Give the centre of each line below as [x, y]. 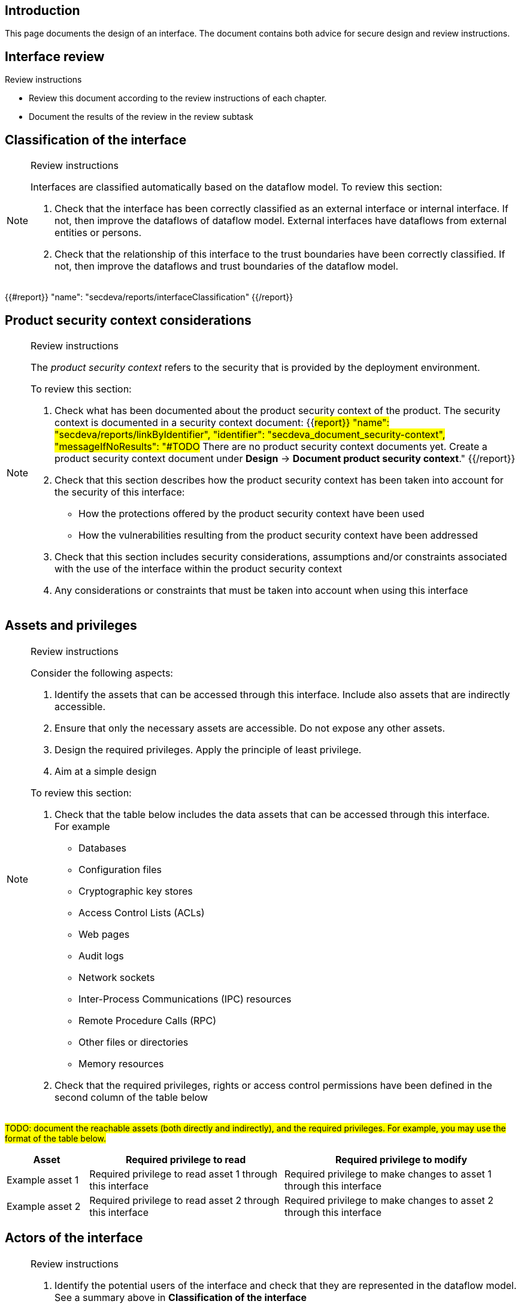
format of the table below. [56, 1138]
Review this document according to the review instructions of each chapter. [178, 98]
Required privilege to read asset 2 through [184, 1200]
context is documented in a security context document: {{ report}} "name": [222, 422]
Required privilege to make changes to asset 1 [388, 1174]
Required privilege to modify [401, 1159]
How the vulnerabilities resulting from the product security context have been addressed [278, 535]
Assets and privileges [71, 626]
